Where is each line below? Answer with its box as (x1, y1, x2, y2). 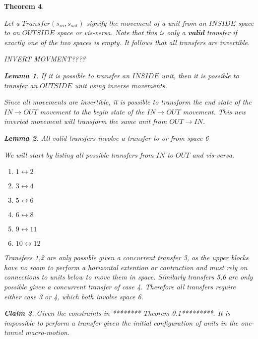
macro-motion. (25, 327, 70, 338)
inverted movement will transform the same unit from (4, 116, 167, 126)
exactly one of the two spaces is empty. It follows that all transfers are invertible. (4, 37, 250, 47)
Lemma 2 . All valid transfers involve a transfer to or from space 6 (4, 132, 209, 143)
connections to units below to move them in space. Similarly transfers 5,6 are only (4, 272, 253, 282)
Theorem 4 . (4, 1, 44, 11)
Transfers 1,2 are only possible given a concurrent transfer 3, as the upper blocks (4, 252, 249, 263)
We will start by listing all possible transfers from (4, 149, 154, 160)
